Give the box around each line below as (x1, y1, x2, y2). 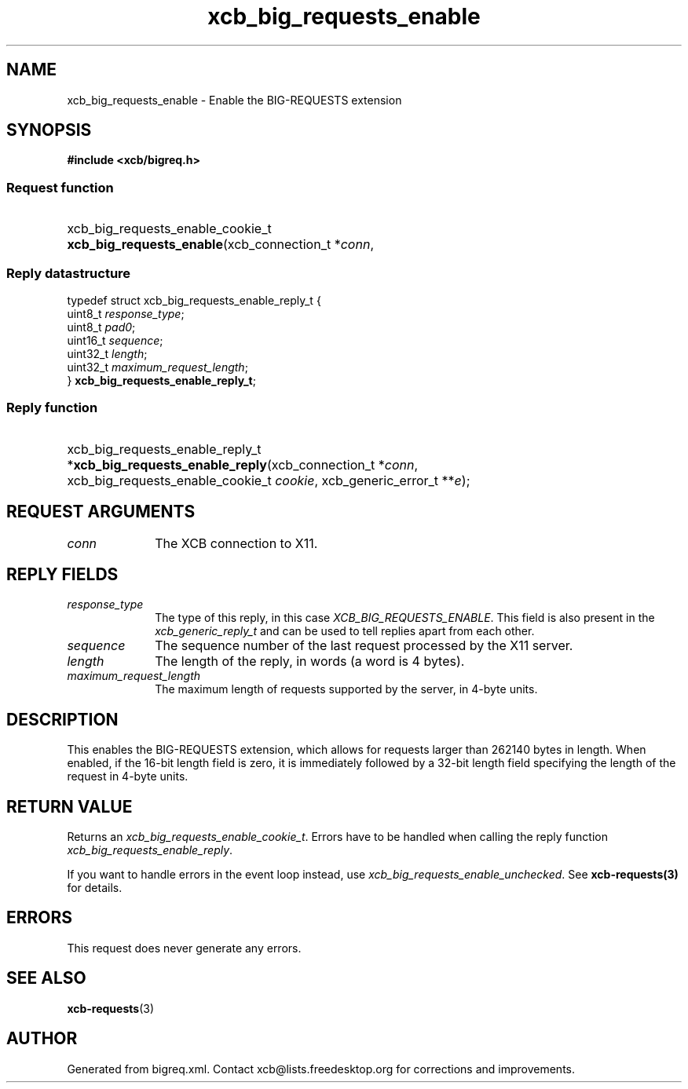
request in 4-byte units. (67, 769, 188, 784)
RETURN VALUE (6, 796, 133, 817)
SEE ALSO (6, 968, 86, 989)
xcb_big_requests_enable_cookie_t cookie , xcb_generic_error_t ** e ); (67, 472, 470, 488)
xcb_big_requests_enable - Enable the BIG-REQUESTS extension (67, 93, 402, 107)
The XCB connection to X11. (155, 535, 318, 551)
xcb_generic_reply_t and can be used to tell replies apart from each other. (155, 624, 535, 638)
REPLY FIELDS (6, 564, 119, 584)
